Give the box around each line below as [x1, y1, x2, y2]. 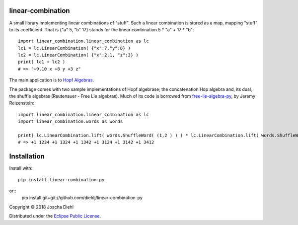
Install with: [9, 165, 33, 171]
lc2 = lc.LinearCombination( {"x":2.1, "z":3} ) [18, 52, 139, 58]
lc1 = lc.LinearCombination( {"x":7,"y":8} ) [18, 45, 131, 51]
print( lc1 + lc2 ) [18, 59, 66, 65]
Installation [9, 152, 45, 161]
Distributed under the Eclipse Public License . [9, 213, 101, 219]
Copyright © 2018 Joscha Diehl [9, 204, 74, 210]
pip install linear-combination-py [18, 177, 105, 182]
